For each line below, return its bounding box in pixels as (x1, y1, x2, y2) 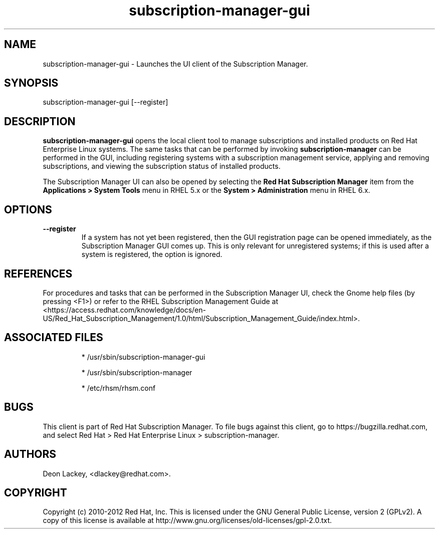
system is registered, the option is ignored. (81, 250, 223, 259)
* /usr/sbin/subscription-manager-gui (81, 352, 205, 361)
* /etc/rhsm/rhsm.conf (81, 383, 156, 392)
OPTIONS (4, 203, 52, 216)
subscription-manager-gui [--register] (43, 98, 168, 107)
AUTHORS (4, 448, 57, 461)
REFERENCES (4, 267, 73, 280)
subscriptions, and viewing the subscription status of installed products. (43, 162, 281, 171)
